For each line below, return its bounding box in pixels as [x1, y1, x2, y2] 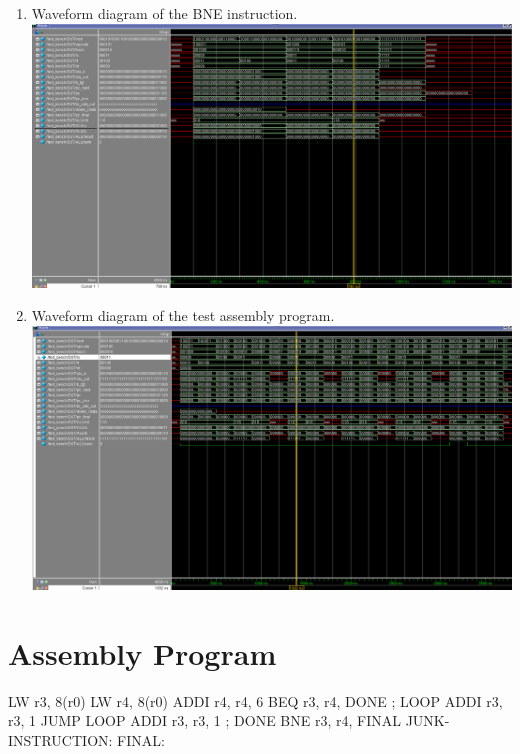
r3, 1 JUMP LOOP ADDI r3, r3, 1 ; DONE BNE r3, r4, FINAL [8, 710, 401, 731]
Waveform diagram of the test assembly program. [31, 305, 335, 326]
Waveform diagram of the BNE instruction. [31, 3, 298, 23]
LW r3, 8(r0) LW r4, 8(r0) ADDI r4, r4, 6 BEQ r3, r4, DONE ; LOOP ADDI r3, [8, 690, 503, 711]
